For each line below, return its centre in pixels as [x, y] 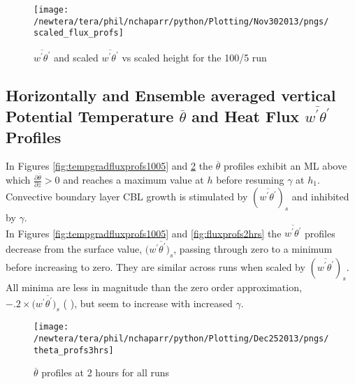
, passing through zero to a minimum [253, 248]
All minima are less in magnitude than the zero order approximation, [154, 287]
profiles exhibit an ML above [285, 166]
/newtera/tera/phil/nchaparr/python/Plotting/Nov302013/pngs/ [181, 21]
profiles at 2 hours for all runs [106, 372]
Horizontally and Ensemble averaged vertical [171, 95]
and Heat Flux [246, 116]
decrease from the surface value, [74, 248]
